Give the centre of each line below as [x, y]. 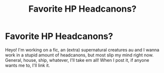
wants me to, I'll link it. [27, 65]
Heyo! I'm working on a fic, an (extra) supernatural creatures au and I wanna [82, 50]
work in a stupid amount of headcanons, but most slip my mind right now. [79, 55]
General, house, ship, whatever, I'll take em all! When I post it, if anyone [77, 60]
